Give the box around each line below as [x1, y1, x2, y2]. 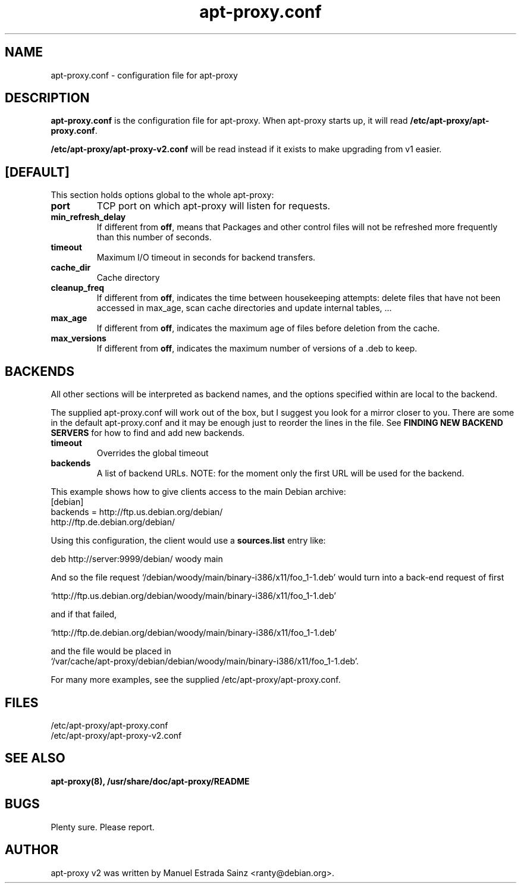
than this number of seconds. [96, 232, 212, 243]
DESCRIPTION [5, 90, 90, 106]
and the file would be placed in [51, 646, 171, 657]
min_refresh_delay [51, 212, 126, 222]
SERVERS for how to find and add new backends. [51, 428, 245, 438]
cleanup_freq [51, 283, 105, 293]
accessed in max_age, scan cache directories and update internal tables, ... [96, 303, 392, 313]
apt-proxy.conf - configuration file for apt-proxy [51, 70, 238, 80]
